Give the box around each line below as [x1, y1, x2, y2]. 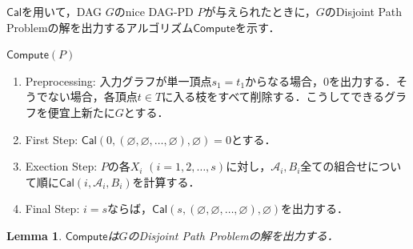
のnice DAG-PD [114, 3, 194, 19]
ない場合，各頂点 [47, 88, 138, 105]
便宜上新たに [47, 103, 115, 120]
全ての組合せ [300, 158, 368, 175]
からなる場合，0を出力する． [245, 72, 397, 89]
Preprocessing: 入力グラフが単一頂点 [25, 72, 212, 89]
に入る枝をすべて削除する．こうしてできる [162, 88, 384, 105]
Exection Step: [25, 158, 98, 175]
